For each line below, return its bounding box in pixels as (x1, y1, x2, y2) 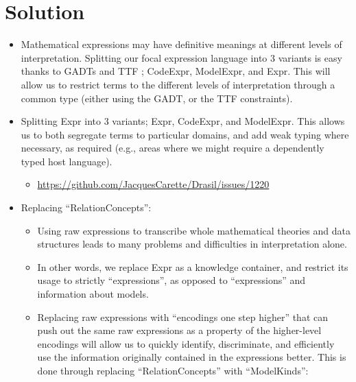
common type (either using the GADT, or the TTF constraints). (21, 91, 293, 105)
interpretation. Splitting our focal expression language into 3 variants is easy (21, 50, 342, 64)
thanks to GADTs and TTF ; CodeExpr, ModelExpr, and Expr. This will (21, 64, 331, 78)
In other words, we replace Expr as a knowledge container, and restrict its (37, 259, 348, 274)
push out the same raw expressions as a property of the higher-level (37, 323, 322, 337)
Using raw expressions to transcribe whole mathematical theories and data (37, 223, 351, 237)
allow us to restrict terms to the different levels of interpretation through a (21, 77, 335, 91)
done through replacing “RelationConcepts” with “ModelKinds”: (37, 363, 309, 377)
